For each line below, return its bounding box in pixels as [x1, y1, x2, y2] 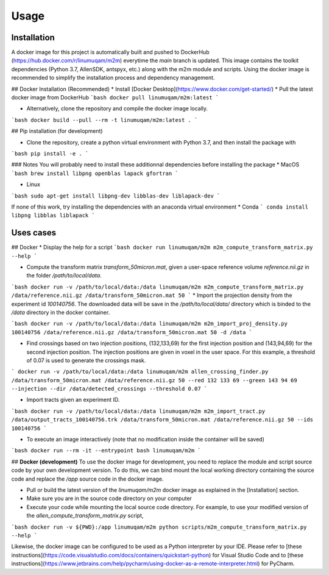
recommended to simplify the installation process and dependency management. [11, 74, 215, 82]
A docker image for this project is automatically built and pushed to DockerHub [11, 49, 210, 56]
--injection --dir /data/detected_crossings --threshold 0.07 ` [11, 385, 208, 393]
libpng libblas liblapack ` [11, 212, 96, 219]
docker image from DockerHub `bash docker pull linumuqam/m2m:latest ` [11, 94, 219, 101]
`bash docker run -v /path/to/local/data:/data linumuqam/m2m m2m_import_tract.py [11, 407, 265, 415]
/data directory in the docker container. [11, 309, 110, 316]
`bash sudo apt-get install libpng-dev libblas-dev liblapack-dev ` [11, 192, 221, 199]
